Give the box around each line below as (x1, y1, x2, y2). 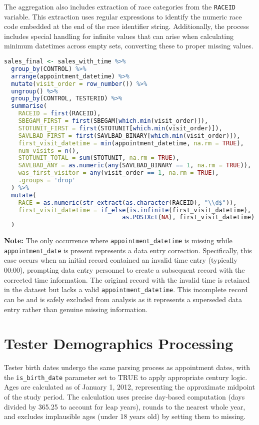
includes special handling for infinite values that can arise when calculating (4, 30, 233, 41)
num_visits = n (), (18, 147, 79, 154)
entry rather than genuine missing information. (4, 304, 148, 314)
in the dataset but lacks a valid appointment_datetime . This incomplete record (4, 284, 248, 295)
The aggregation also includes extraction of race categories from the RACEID (4, 1, 235, 11)
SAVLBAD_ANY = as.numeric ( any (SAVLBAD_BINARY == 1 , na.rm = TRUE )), (18, 162, 251, 169)
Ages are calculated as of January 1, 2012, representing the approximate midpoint (4, 382, 255, 392)
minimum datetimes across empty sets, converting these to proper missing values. (4, 40, 253, 51)
